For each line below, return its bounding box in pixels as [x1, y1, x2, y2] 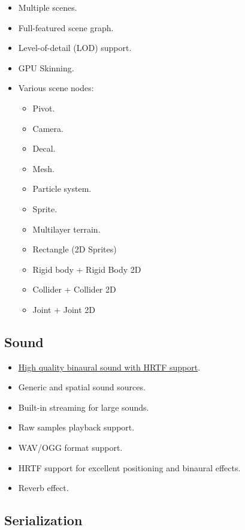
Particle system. [32, 182, 92, 195]
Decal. [32, 142, 56, 155]
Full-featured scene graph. [18, 21, 114, 34]
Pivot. [32, 101, 55, 114]
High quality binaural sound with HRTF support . [18, 360, 201, 373]
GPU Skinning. [18, 61, 74, 74]
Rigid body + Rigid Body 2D [32, 263, 141, 275]
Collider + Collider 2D [32, 283, 116, 296]
